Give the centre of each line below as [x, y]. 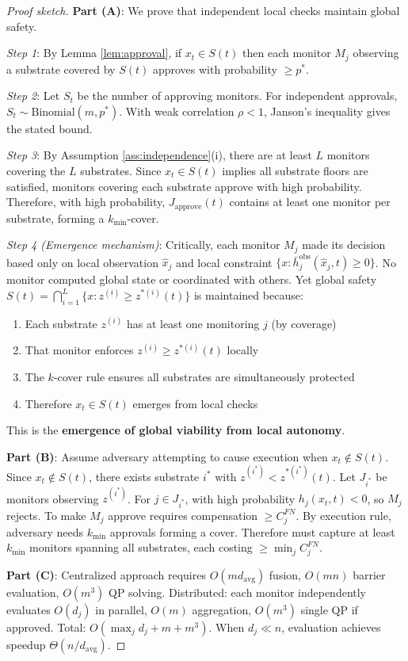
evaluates [29, 609]
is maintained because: [248, 295]
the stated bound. [50, 128]
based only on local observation [82, 262]
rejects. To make [46, 515]
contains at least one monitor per [310, 202]
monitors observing [53, 498]
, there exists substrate [144, 476]
